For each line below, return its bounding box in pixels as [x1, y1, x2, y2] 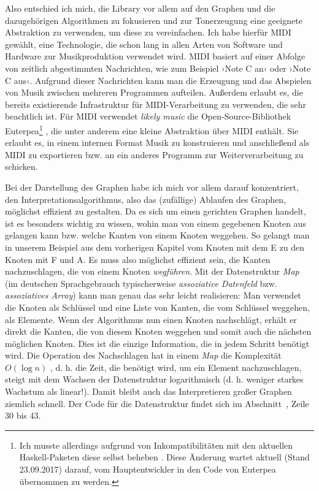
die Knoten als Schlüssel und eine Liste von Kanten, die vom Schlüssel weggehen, [5, 300, 310, 313]
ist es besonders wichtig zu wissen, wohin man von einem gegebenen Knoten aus [5, 216, 306, 229]
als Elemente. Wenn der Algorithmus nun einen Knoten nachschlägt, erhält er [5, 313, 297, 325]
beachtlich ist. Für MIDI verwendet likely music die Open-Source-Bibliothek [5, 110, 291, 123]
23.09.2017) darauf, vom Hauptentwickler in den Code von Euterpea [19, 463, 276, 476]
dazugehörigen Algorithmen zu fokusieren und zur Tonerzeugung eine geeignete [5, 13, 302, 26]
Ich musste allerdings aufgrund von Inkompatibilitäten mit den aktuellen [19, 438, 293, 451]
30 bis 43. [5, 409, 41, 422]
